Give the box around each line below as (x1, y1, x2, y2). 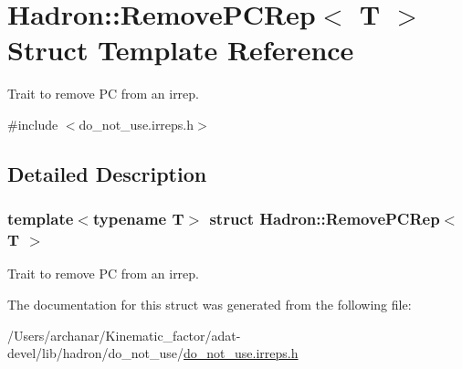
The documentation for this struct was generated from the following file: (7, 295, 412, 314)
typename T (92, 207, 184, 230)
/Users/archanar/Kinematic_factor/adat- (7, 325, 241, 344)
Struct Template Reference (7, 31, 354, 69)
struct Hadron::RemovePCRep (209, 207, 440, 230)
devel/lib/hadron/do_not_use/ (7, 343, 184, 363)
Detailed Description (7, 159, 207, 187)
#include (7, 114, 58, 133)
